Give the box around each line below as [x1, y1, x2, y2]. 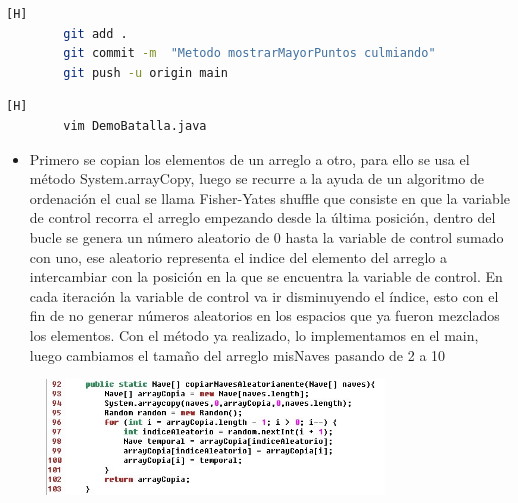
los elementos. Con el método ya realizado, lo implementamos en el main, [29, 324, 479, 345]
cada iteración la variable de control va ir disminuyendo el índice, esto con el [29, 285, 499, 306]
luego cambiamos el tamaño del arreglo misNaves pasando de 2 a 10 [29, 344, 446, 365]
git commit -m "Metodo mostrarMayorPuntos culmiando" [63, 46, 436, 61]
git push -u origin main [63, 65, 228, 80]
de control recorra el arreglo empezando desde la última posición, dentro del [29, 207, 496, 228]
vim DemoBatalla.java [63, 118, 207, 133]
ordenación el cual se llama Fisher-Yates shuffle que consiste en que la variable [29, 187, 511, 208]
